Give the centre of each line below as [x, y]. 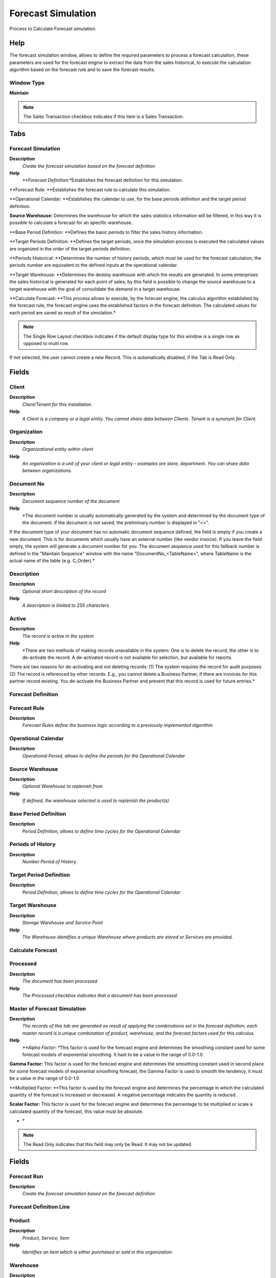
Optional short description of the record [64, 591]
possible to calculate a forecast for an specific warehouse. [71, 223]
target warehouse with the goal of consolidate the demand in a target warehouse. [95, 289]
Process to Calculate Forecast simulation [52, 29]
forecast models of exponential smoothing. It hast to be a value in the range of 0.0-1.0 [112, 1054]
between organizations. [47, 471]
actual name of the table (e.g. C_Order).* [52, 560]
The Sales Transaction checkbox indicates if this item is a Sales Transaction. [103, 117]
